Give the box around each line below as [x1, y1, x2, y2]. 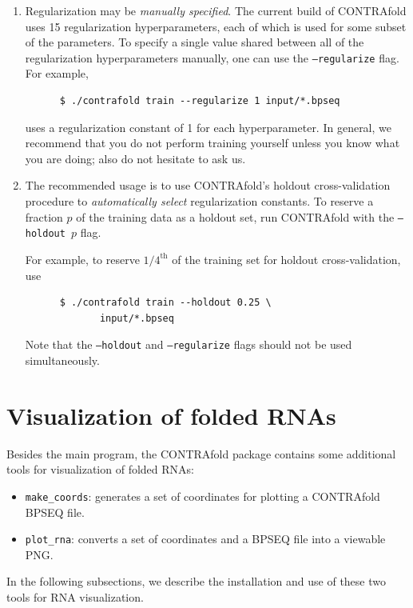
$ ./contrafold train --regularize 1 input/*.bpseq [59, 95, 340, 107]
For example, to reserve [25, 250, 140, 267]
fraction [25, 208, 63, 225]
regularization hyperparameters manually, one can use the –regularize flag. [25, 49, 399, 66]
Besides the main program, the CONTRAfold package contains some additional [6, 445, 396, 462]
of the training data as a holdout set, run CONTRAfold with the [76, 208, 395, 225]
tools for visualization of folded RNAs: [6, 461, 194, 478]
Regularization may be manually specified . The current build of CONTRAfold [25, 2, 407, 18]
